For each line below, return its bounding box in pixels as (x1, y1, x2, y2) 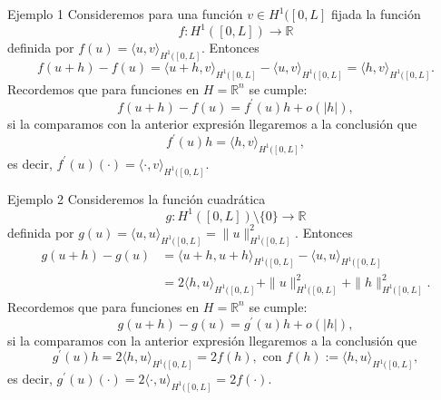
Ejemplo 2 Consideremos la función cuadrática (7, 189, 266, 208)
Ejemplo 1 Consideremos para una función (7, 5, 243, 23)
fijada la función (330, 5, 421, 23)
